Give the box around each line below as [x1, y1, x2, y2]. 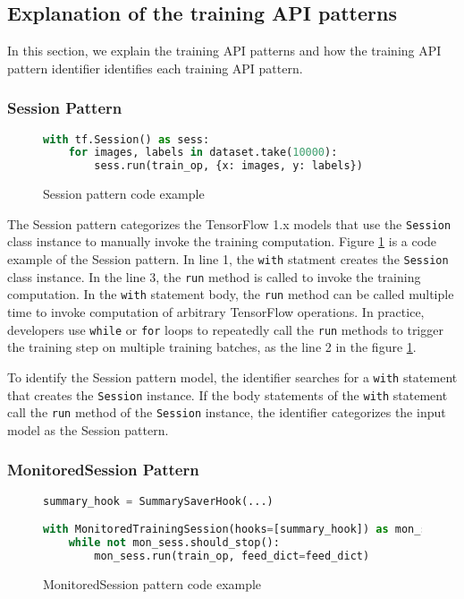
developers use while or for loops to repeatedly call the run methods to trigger [7, 320, 443, 338]
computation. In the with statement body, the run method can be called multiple [7, 285, 454, 304]
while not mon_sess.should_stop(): [68, 536, 280, 550]
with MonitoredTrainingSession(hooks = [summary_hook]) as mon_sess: [43, 523, 453, 536]
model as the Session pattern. [7, 420, 169, 439]
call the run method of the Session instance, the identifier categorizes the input [7, 403, 446, 422]
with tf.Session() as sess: [43, 133, 210, 146]
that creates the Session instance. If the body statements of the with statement [7, 385, 448, 404]
